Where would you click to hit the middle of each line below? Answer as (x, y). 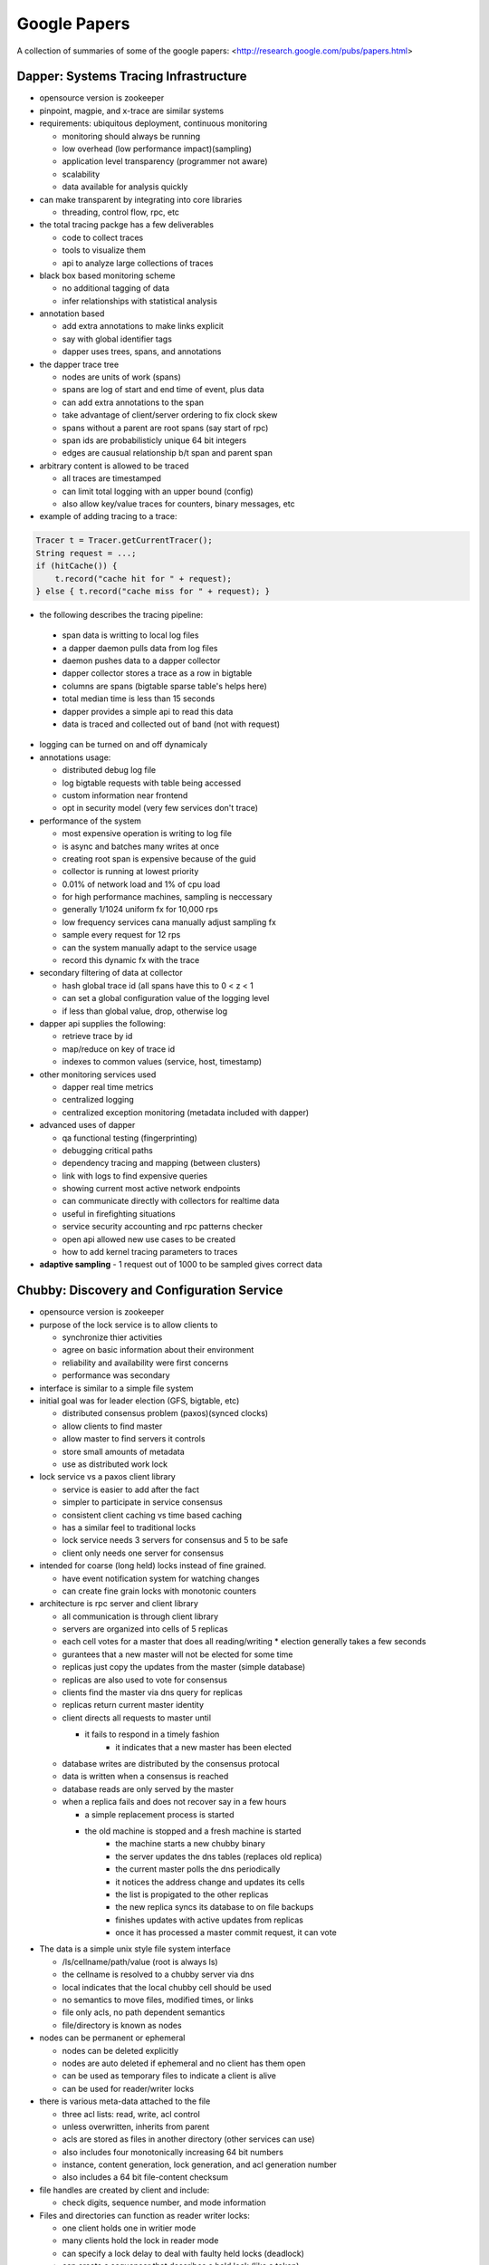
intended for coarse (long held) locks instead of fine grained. (153, 1566)
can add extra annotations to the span (133, 402)
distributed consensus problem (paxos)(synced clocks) (165, 1413)
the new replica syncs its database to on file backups (215, 1907)
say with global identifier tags (117, 339)
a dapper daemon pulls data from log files (140, 648)
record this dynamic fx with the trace (131, 960)
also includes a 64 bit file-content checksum (145, 2177)
